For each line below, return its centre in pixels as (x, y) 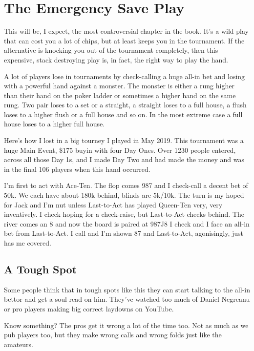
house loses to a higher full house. (54, 124)
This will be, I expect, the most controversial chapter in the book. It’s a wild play (126, 31)
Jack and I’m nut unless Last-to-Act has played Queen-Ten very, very (118, 204)
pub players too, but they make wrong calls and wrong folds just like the (113, 335)
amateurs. (19, 344)
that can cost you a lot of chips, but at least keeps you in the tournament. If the (124, 40)
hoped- (236, 195)
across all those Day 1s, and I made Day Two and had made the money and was (124, 159)
